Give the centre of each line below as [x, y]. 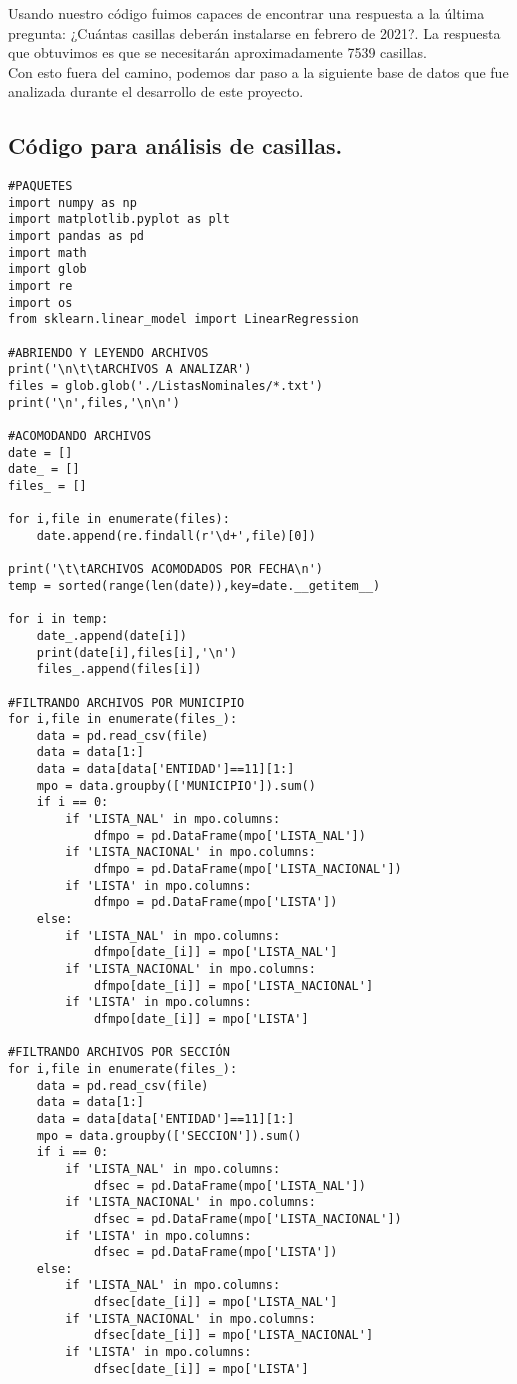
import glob [47, 269]
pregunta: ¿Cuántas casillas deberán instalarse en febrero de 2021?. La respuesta [254, 32]
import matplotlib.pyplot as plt [119, 219]
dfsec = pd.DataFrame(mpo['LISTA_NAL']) [229, 1185]
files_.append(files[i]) [119, 669]
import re [40, 286]
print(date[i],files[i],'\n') [137, 652]
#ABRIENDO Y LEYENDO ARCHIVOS [108, 352]
